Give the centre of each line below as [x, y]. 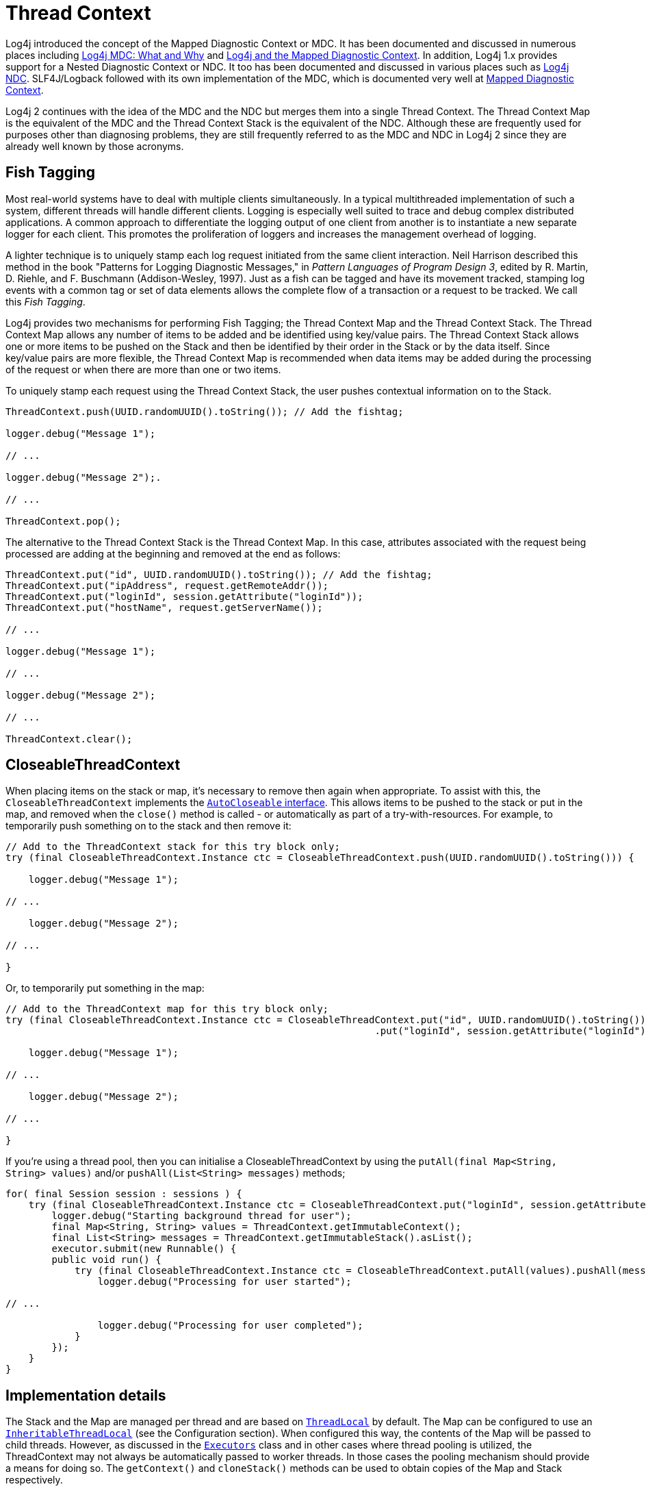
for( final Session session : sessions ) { [124, 1194]
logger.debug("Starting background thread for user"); [202, 1216]
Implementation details [86, 1395]
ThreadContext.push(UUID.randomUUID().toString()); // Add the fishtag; [205, 411]
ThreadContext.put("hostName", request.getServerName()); [164, 607]
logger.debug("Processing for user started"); [224, 1282]
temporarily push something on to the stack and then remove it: [148, 826]
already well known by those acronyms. [95, 146]
